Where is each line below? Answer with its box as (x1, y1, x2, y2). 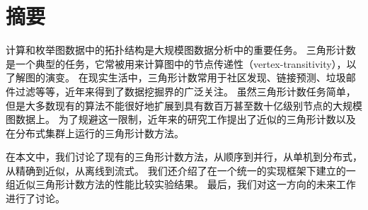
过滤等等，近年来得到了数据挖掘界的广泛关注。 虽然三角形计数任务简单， (15, 83, 356, 98)
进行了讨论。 (6, 191, 65, 206)
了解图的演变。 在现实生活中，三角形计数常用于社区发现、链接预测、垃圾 (6, 70, 346, 85)
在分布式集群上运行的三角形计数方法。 (6, 125, 184, 140)
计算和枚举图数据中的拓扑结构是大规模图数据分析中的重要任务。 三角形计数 (6, 42, 356, 57)
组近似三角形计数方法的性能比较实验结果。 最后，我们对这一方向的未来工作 (6, 177, 356, 192)
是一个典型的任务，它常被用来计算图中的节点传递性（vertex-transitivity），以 (6, 56, 357, 71)
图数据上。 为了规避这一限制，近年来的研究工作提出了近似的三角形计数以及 (6, 112, 356, 127)
